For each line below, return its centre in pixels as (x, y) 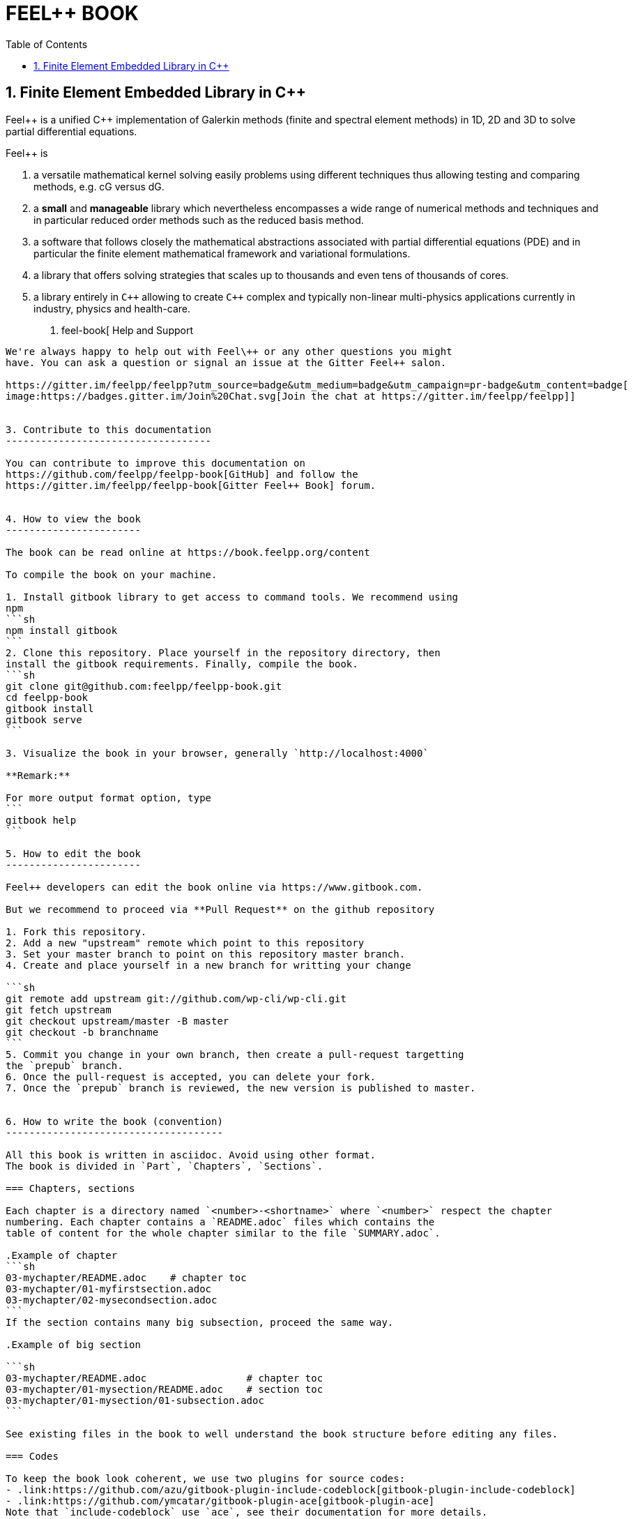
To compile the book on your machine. (112, 574)
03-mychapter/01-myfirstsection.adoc (109, 1288)
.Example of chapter (62, 1255)
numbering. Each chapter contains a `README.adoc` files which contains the (220, 1222)
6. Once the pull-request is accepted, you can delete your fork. (191, 1076)
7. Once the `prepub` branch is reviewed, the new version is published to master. (241, 1088)
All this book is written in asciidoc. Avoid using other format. (191, 1155)
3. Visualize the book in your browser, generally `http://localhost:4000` (217, 753)
